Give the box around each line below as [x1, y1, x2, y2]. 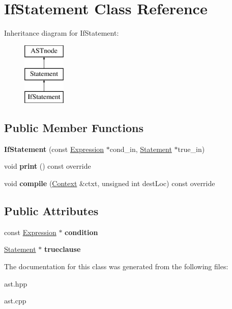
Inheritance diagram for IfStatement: [4, 28, 119, 38]
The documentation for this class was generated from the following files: [4, 261, 228, 272]
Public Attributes [4, 203, 99, 219]
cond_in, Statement [109, 143, 172, 154]
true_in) [178, 143, 205, 154]
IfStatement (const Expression [4, 143, 104, 154]
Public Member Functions [4, 120, 143, 136]
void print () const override [4, 161, 91, 171]
